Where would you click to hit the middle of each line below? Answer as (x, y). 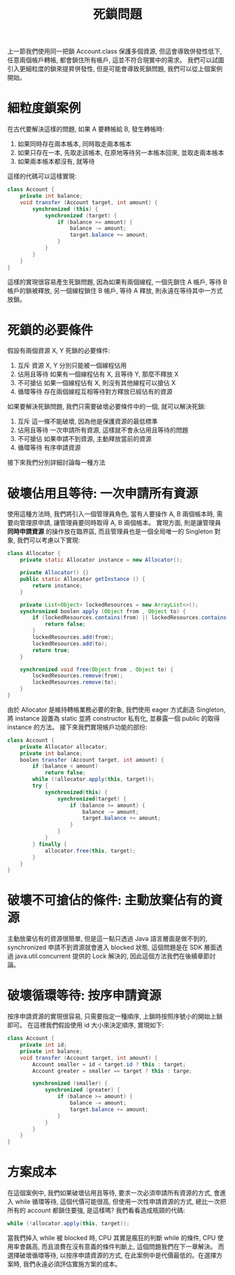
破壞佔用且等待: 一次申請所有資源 (102, 493)
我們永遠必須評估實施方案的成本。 (72, 1264)
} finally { (50, 844)
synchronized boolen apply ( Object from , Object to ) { (103, 611)
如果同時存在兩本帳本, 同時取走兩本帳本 (74, 144)
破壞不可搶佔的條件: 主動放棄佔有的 (109, 901)
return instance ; (57, 585)
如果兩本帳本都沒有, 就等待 (56, 161)
